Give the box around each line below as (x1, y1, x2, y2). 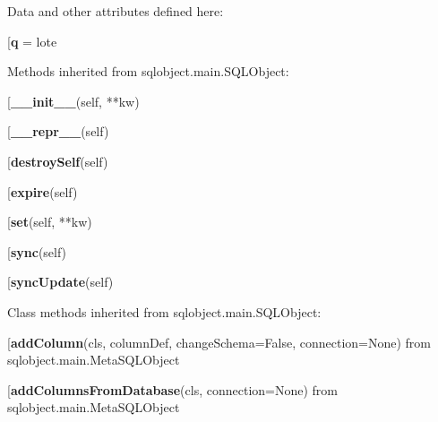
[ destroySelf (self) (7, 151, 108, 170)
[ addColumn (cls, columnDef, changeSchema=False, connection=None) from (7, 332, 431, 351)
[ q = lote (7, 31, 57, 50)
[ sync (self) (7, 242, 67, 261)
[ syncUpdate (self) (7, 272, 114, 291)
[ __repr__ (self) (7, 122, 109, 141)
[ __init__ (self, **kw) (7, 91, 140, 110)
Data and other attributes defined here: (7, 2, 224, 20)
